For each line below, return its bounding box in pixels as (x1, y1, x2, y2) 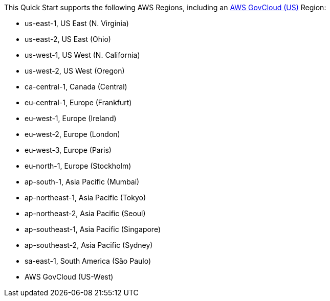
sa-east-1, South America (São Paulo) (25, 257, 151, 265)
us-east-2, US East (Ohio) (25, 35, 111, 43)
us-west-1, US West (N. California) (25, 51, 140, 59)
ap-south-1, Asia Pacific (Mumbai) (25, 177, 140, 186)
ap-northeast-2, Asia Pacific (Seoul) (25, 209, 146, 218)
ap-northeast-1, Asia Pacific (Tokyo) (25, 193, 146, 202)
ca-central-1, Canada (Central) (25, 82, 127, 91)
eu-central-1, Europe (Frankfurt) (25, 98, 132, 107)
